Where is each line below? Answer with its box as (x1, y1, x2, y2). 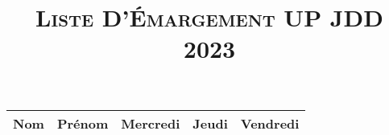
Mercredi (121, 113, 180, 133)
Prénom (56, 113, 109, 133)
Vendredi (240, 113, 300, 133)
